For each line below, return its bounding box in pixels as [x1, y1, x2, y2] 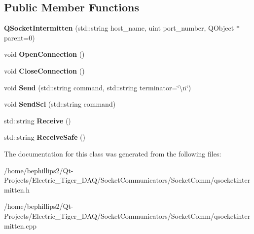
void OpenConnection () [4, 49, 85, 59]
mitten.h [4, 184, 30, 195]
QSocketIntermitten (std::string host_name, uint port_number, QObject [4, 23, 234, 33]
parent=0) [4, 32, 35, 42]
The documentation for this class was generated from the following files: [4, 148, 221, 158]
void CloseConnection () [4, 65, 85, 76]
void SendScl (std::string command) [4, 99, 116, 109]
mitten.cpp [4, 220, 37, 231]
